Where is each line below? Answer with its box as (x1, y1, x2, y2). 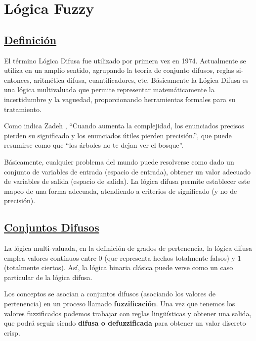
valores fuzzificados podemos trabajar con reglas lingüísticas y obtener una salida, (4, 308, 252, 318)
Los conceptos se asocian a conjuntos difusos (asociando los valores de (4, 288, 215, 299)
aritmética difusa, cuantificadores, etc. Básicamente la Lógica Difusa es (34, 74, 249, 85)
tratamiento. (4, 104, 42, 114)
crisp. (4, 327, 20, 338)
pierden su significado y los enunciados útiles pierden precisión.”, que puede (4, 130, 232, 140)
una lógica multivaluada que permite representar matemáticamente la (4, 84, 214, 95)
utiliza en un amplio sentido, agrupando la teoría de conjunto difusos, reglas (4, 65, 234, 75)
